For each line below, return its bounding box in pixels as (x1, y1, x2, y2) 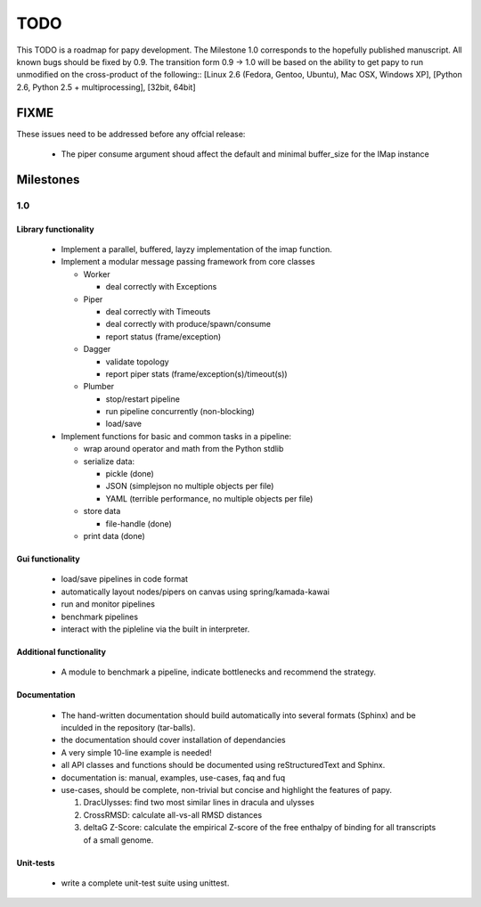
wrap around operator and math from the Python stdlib (83, 444, 284, 454)
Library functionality (16, 224, 94, 234)
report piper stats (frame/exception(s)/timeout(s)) (105, 368, 289, 379)
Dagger (83, 344, 111, 355)
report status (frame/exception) (105, 331, 222, 342)
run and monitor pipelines (61, 599, 156, 609)
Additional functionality (16, 646, 107, 657)
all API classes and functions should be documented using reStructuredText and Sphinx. (61, 760, 386, 771)
